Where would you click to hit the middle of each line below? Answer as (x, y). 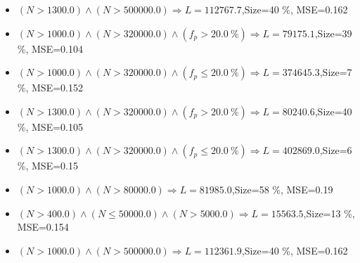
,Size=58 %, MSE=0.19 (282, 189)
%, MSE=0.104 (50, 48)
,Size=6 (336, 150)
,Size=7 (336, 72)
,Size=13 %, (329, 213)
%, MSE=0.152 (50, 88)
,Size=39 (333, 33)
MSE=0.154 (43, 227)
